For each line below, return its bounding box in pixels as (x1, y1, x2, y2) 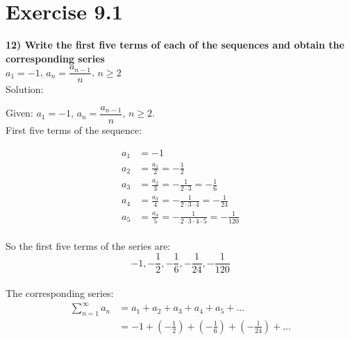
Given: (6, 105, 33, 120)
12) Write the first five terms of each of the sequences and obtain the (6, 37, 344, 52)
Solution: (6, 82, 44, 96)
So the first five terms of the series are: (6, 238, 171, 253)
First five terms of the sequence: (6, 123, 142, 137)
